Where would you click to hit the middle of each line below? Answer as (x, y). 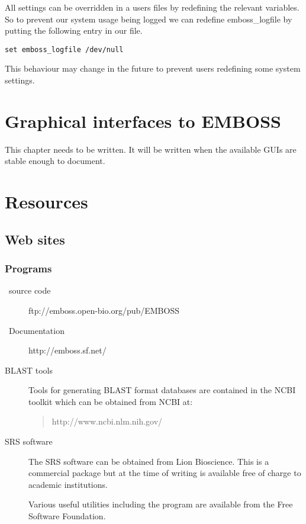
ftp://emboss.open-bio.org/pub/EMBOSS (104, 310)
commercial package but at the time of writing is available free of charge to (165, 473)
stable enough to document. (55, 161)
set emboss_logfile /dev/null (64, 49)
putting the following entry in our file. (74, 30)
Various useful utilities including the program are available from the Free (161, 504)
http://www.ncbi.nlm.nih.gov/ (107, 421)
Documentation (36, 330)
